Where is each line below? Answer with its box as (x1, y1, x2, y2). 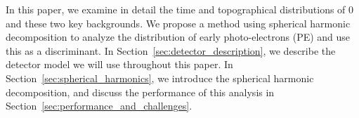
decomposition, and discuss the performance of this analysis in (6, 84, 275, 99)
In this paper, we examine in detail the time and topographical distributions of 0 (6, 2, 354, 16)
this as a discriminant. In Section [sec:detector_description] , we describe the (6, 43, 336, 58)
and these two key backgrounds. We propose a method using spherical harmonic (6, 15, 351, 30)
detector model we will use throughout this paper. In (6, 57, 233, 72)
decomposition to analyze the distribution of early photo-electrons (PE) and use (6, 29, 351, 44)
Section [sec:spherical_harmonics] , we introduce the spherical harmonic (6, 70, 314, 85)
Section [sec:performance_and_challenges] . (6, 98, 192, 113)
